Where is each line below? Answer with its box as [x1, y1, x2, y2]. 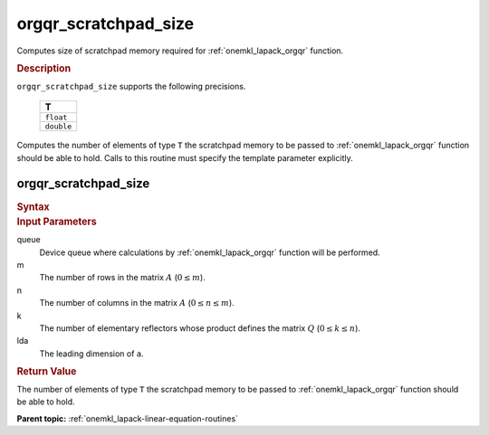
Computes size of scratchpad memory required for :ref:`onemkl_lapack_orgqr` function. [16, 45, 344, 56]
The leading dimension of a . [39, 348, 144, 359]
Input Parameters [16, 215, 97, 228]
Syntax [16, 200, 50, 213]
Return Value [16, 365, 77, 378]
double [44, 122, 72, 131]
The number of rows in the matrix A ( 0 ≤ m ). [39, 272, 206, 283]
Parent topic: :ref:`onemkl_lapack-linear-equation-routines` [16, 412, 239, 424]
